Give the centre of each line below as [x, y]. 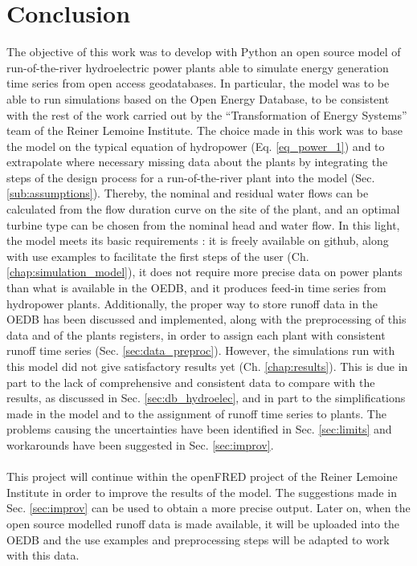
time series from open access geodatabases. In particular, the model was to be [198, 83]
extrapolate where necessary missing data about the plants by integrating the [197, 162]
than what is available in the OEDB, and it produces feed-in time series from [196, 288]
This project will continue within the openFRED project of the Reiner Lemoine [202, 476]
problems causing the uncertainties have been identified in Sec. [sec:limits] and [199, 429]
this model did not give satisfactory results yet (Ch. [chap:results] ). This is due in [207, 366]
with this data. [43, 555]
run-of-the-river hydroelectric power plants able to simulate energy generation [198, 67]
